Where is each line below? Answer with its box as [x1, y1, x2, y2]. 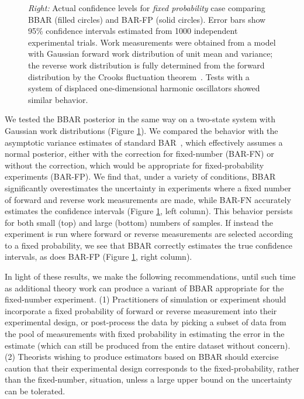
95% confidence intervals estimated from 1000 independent [28, 25, 238, 37]
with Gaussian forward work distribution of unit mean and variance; [28, 47, 273, 60]
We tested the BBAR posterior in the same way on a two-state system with [5, 113, 276, 125]
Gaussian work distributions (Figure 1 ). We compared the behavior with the [5, 124, 278, 136]
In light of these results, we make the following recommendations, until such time [5, 270, 296, 283]
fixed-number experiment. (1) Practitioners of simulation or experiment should [5, 293, 286, 305]
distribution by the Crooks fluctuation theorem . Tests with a [28, 70, 250, 82]
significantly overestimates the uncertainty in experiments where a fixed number [5, 181, 292, 194]
